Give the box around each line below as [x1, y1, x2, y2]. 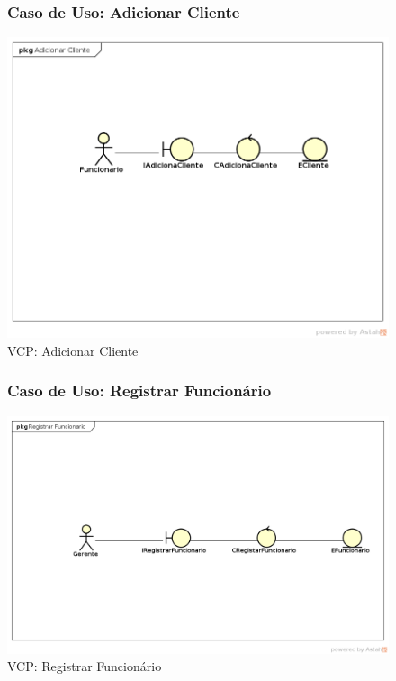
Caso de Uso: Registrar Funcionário [7, 379, 272, 402]
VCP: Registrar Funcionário [7, 657, 162, 676]
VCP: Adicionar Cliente [7, 340, 139, 359]
